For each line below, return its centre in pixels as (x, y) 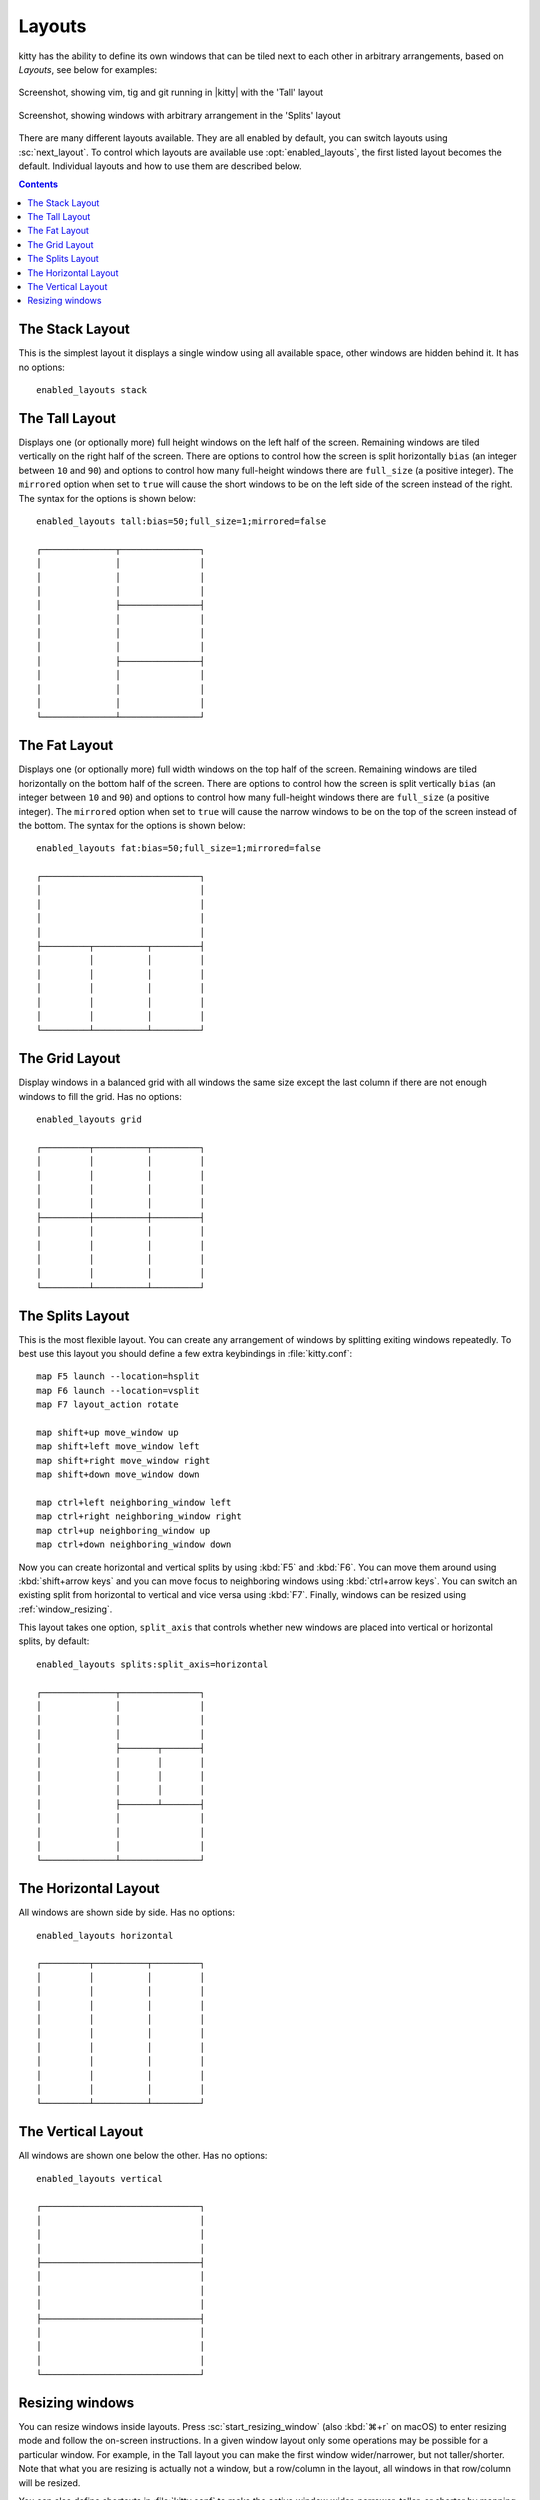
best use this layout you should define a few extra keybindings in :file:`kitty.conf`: (185, 1354)
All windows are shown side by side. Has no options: (126, 1912)
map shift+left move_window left (118, 1446)
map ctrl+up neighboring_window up (123, 1530)
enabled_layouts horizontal (105, 1935)
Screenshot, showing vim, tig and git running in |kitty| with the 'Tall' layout (171, 92)
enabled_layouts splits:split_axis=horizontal (152, 1664)
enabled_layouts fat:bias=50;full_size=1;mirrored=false (179, 848)
